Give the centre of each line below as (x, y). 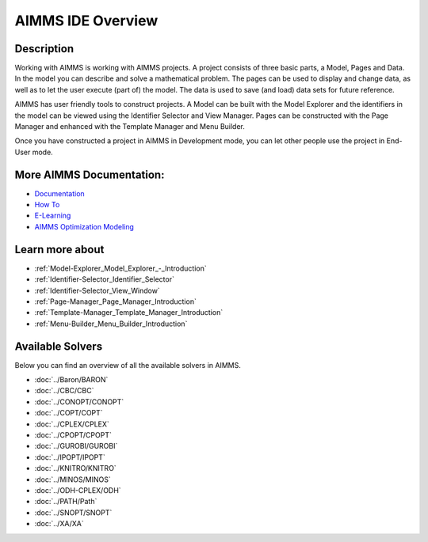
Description (44, 49)
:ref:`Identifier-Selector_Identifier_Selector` (104, 279)
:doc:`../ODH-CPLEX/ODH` (78, 490)
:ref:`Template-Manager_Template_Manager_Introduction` (129, 313)
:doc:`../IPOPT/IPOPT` (70, 457)
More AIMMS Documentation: (90, 174)
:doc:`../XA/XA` (59, 524)
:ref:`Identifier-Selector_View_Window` (97, 290)
